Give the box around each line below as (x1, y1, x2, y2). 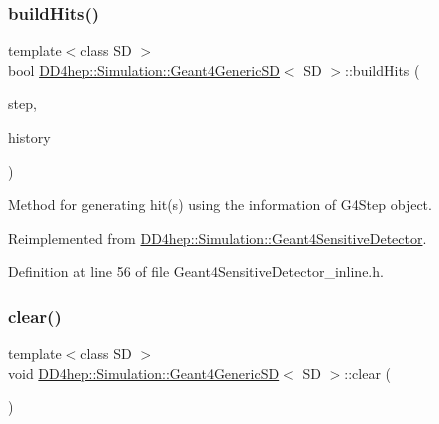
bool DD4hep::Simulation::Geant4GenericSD (8, 59, 280, 80)
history (8, 127, 51, 147)
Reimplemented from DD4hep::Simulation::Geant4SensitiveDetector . (8, 227, 427, 248)
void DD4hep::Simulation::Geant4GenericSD (8, 362, 280, 383)
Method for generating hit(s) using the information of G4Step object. (8, 194, 432, 215)
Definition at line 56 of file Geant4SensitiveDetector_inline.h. (8, 261, 384, 282)
